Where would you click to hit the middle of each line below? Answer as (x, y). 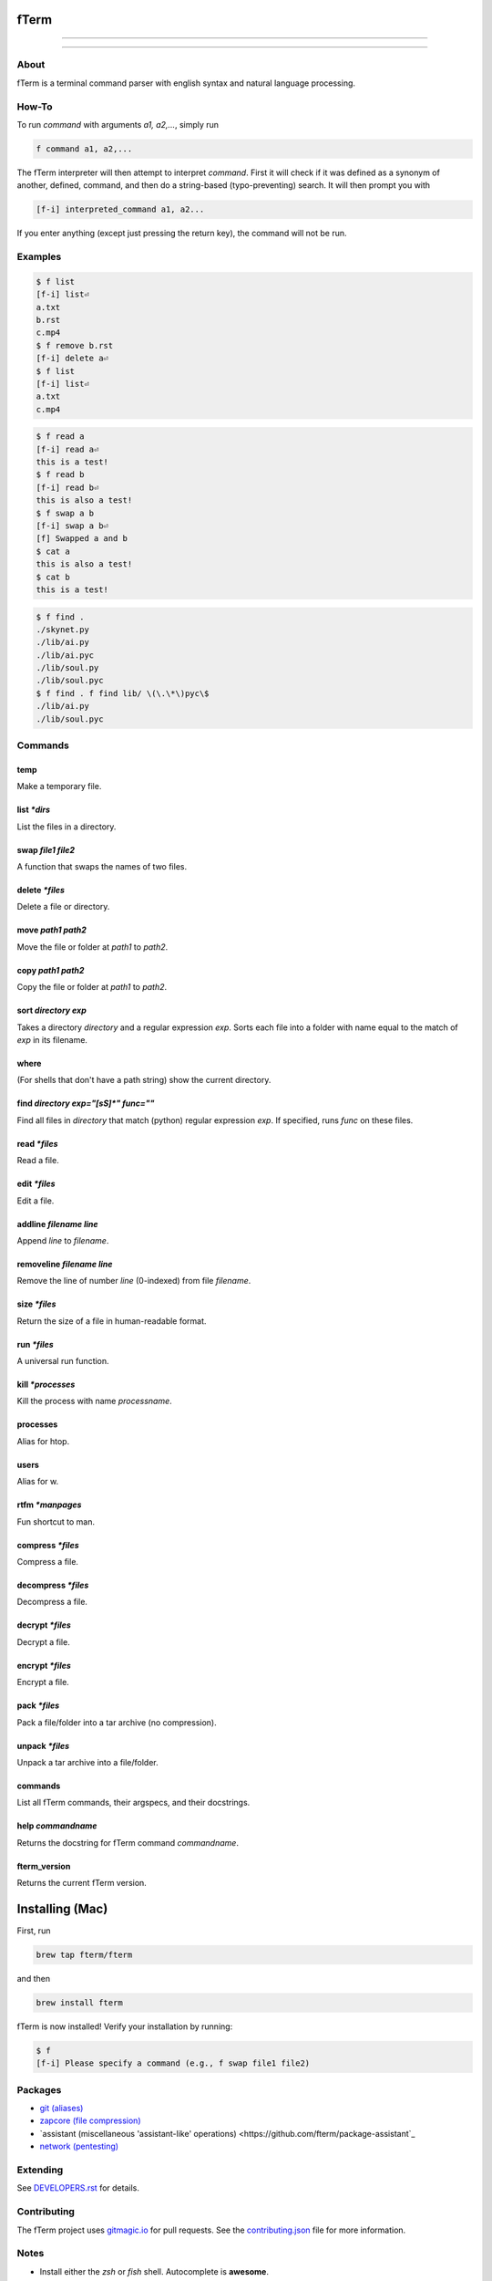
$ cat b (53, 577)
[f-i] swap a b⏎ (72, 526)
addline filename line (57, 1224)
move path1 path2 (51, 930)
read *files (37, 1143)
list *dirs (33, 810)
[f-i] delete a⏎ (72, 359)
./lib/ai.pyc (65, 655)
